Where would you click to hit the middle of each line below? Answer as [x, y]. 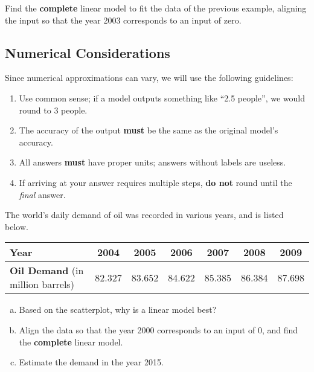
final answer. [42, 194]
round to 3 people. [53, 110]
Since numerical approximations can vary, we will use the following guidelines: [149, 78]
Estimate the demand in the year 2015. [91, 362]
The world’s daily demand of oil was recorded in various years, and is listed [144, 215]
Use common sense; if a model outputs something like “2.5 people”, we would [162, 98]
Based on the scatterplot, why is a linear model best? [118, 309]
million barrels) [42, 284]
